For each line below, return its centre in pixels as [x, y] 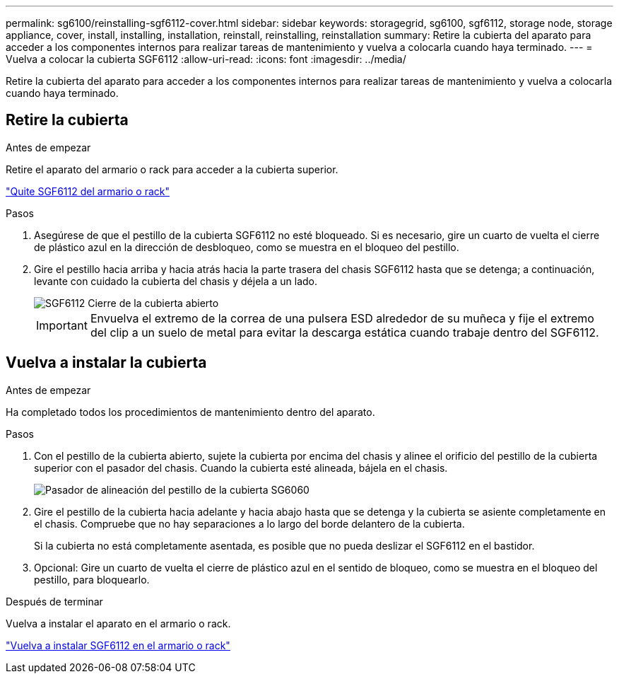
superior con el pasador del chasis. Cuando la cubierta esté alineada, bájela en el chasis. [241, 468]
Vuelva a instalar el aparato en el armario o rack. [118, 623]
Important [62, 325]
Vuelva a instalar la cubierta [106, 363]
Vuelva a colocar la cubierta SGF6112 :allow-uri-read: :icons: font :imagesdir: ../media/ [206, 59]
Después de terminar [54, 601]
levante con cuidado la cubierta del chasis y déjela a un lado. [176, 281]
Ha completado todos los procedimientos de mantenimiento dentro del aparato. [190, 412]
